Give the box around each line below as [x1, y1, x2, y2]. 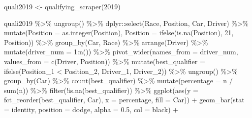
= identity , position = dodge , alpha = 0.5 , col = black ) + [4, 104, 179, 114]
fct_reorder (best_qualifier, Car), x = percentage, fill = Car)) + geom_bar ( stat [4, 94, 245, 105]
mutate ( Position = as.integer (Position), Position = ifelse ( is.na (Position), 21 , [4, 27, 234, 38]
